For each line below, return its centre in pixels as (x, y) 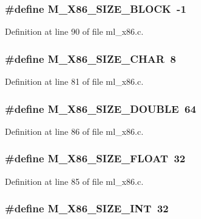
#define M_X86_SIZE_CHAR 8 (91, 58)
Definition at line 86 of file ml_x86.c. (74, 131)
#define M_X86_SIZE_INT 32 (87, 208)
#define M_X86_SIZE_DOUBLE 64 (100, 108)
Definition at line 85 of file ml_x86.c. (74, 181)
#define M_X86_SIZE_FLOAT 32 (95, 158)
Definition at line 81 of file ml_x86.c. (74, 81)
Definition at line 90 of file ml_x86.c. (74, 31)
